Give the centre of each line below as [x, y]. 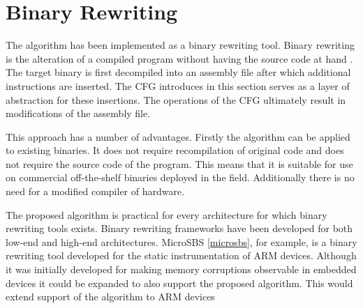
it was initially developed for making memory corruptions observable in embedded [181, 269]
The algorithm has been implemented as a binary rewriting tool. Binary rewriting [180, 45]
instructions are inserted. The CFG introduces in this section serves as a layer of [178, 85]
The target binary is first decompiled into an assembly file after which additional [178, 72]
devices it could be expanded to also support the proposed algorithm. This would [179, 283]
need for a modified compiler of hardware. [95, 191]
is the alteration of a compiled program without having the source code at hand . [179, 58]
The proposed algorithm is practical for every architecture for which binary [166, 214]
